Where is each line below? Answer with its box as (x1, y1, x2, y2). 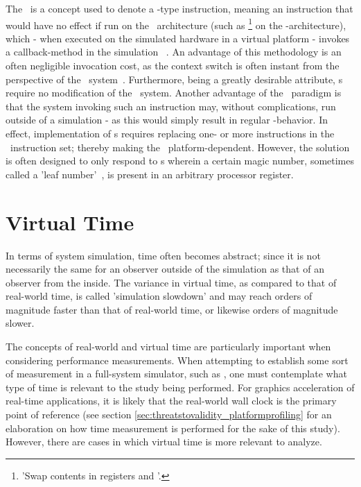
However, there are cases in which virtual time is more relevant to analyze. (6, 434, 322, 449)
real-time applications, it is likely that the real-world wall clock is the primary (6, 393, 337, 408)
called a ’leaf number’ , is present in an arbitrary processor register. (6, 166, 294, 181)
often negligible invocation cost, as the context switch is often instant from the (6, 58, 340, 73)
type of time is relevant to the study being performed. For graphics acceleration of (6, 379, 355, 394)
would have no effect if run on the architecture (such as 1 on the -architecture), (6, 15, 346, 32)
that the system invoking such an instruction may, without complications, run (6, 99, 336, 113)
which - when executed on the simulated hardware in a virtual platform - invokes (6, 31, 350, 45)
